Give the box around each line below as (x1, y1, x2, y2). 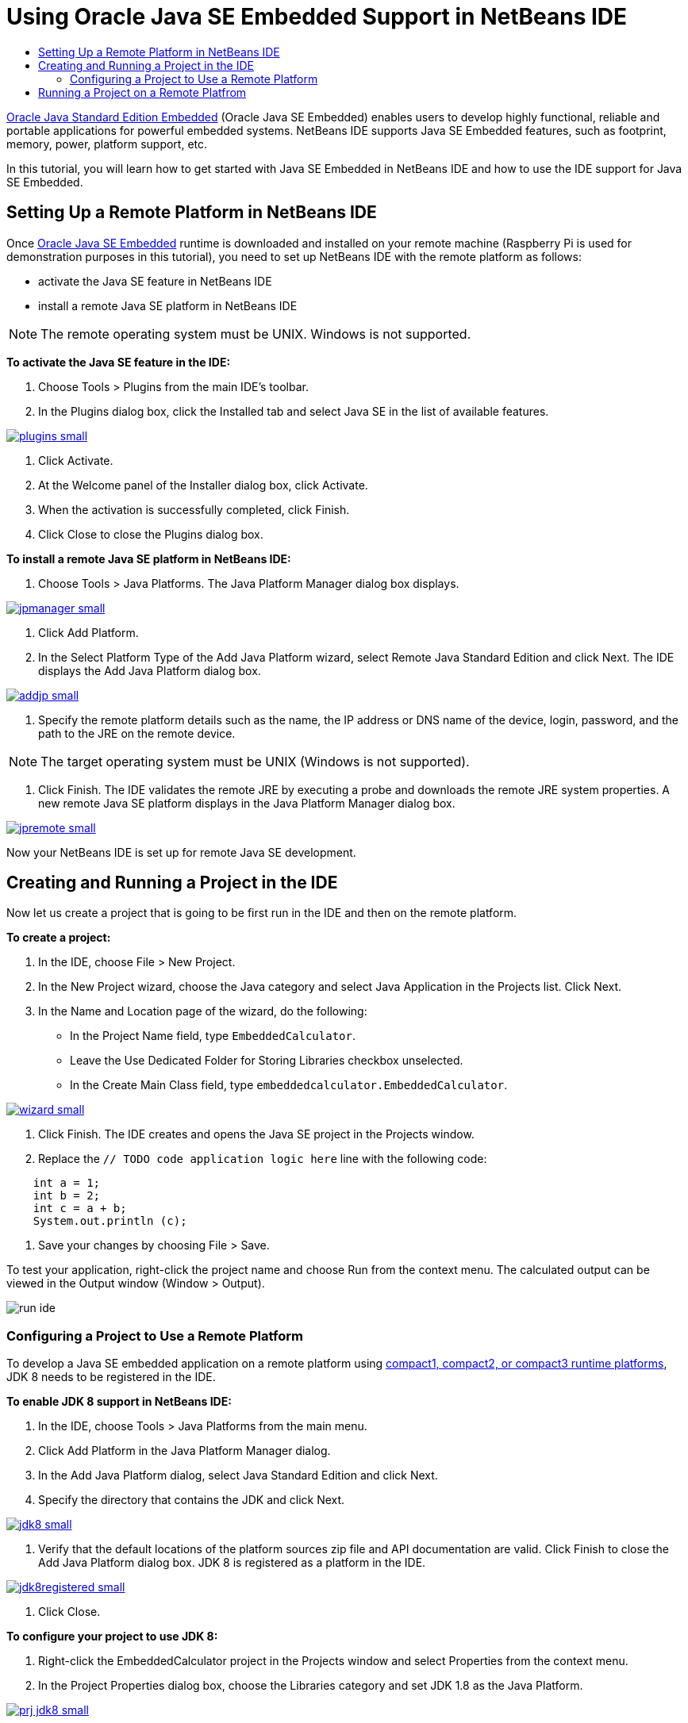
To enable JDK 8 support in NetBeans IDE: (6, 1395, 232, 1409)
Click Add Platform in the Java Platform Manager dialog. (38, 1444, 331, 1458)
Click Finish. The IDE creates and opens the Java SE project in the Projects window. (38, 1127, 475, 1142)
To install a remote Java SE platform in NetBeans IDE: (6, 551, 291, 566)
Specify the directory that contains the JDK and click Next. (38, 1493, 345, 1507)
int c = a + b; (33, 1202, 127, 1215)
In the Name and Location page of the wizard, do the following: (38, 1004, 367, 1019)
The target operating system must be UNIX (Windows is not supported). (40, 753, 470, 769)
